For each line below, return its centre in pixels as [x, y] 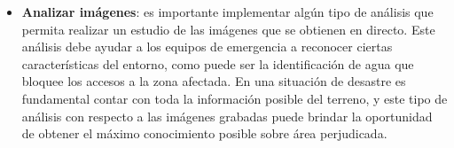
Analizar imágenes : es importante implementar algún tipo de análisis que [227, 12]
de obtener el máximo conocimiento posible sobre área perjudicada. [204, 133]
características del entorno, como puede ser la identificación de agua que [218, 63]
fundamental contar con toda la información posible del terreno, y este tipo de [235, 98]
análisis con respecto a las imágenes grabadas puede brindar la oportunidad [227, 116]
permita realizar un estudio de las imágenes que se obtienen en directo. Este [228, 29]
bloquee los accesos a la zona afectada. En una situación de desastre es [214, 81]
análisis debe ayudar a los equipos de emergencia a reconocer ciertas [207, 47]
